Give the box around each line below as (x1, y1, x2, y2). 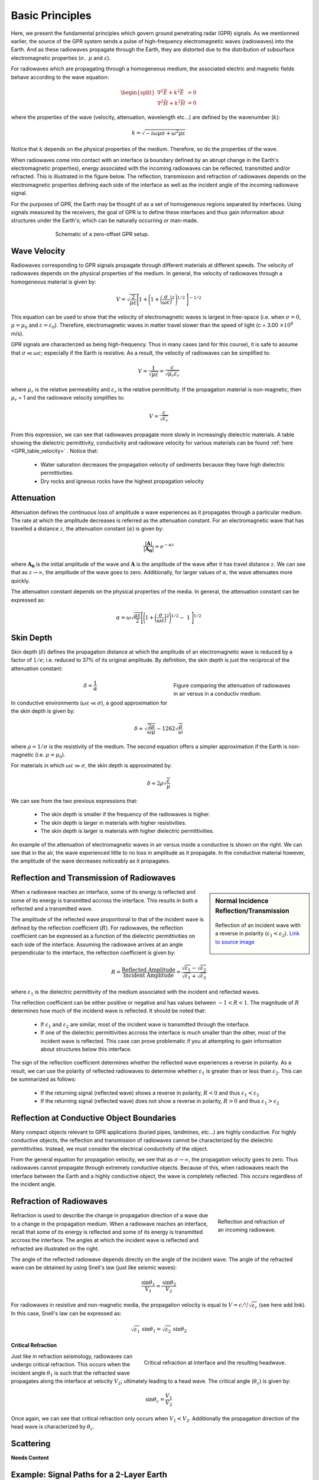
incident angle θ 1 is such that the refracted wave (11, 1369, 130, 1378)
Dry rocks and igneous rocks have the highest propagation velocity (40, 477, 204, 485)
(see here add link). (259, 1301, 307, 1308)
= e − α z (154, 542, 174, 550)
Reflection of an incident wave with (215, 922, 301, 929)
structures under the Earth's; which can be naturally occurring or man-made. (11, 217, 198, 224)
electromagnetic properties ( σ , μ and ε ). (11, 54, 111, 62)
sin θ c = (145, 1396, 165, 1404)
